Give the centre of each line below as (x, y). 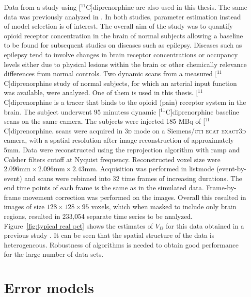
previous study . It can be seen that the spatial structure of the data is (109, 235)
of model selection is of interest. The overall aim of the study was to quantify (118, 26)
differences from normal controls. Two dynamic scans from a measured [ (110, 74)
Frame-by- (221, 188)
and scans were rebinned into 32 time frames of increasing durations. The (133, 178)
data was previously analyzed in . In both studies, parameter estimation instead (123, 16)
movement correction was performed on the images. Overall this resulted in (134, 197)
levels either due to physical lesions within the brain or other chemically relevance (125, 64)
